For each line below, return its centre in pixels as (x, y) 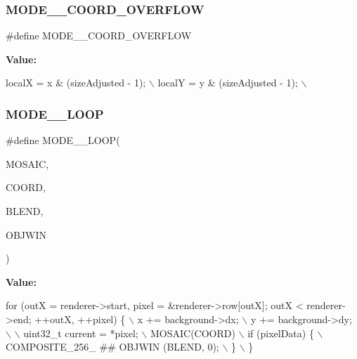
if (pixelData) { (281, 333)
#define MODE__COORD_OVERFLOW (99, 35)
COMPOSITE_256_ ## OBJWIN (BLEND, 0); (112, 347)
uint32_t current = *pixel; (81, 333)
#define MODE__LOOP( (63, 140)
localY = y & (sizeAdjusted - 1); (228, 83)
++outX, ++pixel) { (80, 319)
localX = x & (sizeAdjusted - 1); (76, 83)
